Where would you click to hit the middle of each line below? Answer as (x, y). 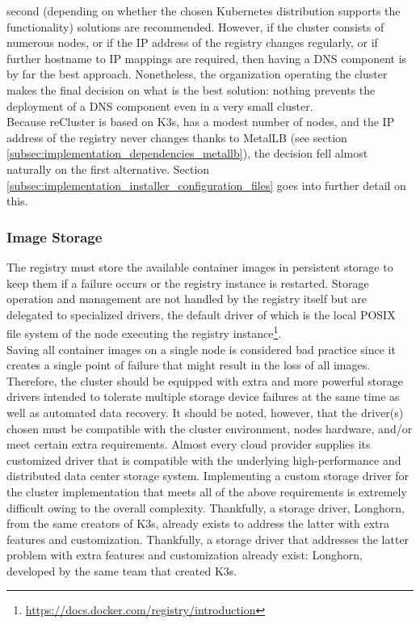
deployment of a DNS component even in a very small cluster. (160, 105)
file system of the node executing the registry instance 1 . (144, 332)
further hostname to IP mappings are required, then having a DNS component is (207, 58)
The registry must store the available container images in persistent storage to (200, 266)
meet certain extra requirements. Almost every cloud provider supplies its (189, 444)
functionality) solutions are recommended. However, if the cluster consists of (195, 26)
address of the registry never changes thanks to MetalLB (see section (177, 137)
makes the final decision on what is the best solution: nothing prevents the (191, 89)
